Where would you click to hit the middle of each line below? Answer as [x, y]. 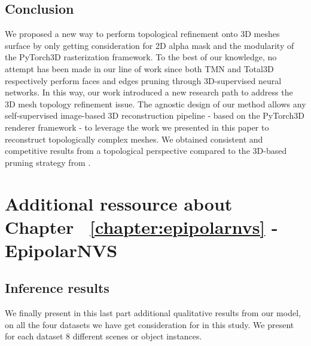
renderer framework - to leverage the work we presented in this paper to [137, 127]
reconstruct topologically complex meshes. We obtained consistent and [134, 139]
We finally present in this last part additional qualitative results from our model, [153, 313]
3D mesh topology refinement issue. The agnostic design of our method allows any [155, 104]
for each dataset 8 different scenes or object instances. [103, 336]
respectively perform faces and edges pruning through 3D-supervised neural [143, 80]
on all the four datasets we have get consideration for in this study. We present [150, 324]
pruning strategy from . [48, 162]
